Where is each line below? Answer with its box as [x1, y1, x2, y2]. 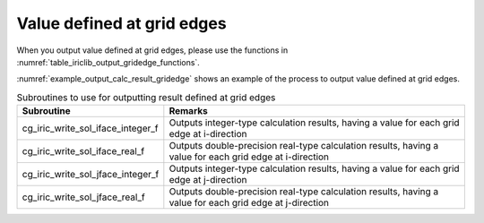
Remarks [169, 105, 208, 117]
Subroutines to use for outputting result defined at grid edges [16, 90, 276, 103]
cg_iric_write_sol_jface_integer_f [22, 168, 160, 181]
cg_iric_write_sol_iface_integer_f [22, 122, 159, 134]
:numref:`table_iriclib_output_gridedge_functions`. [16, 56, 201, 67]
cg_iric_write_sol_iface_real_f [22, 145, 145, 158]
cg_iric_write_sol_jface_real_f [22, 191, 145, 203]
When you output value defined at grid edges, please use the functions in [16, 45, 289, 56]
